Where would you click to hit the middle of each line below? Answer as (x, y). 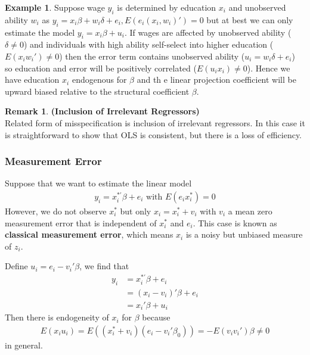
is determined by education (167, 7)
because (156, 317)
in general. (24, 345)
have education (32, 80)
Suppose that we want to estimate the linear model (98, 183)
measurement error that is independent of (81, 222)
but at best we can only (250, 19)
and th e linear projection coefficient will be (216, 80)
